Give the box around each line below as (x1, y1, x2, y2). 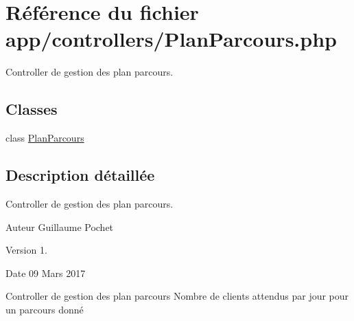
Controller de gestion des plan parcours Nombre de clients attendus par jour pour (5, 289, 349, 303)
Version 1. (5, 243, 47, 257)
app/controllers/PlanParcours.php (5, 25, 337, 53)
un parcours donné (5, 302, 84, 316)
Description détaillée (5, 164, 155, 186)
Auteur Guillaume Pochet (5, 219, 114, 234)
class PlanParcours (5, 131, 84, 145)
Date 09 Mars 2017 (5, 265, 86, 280)
